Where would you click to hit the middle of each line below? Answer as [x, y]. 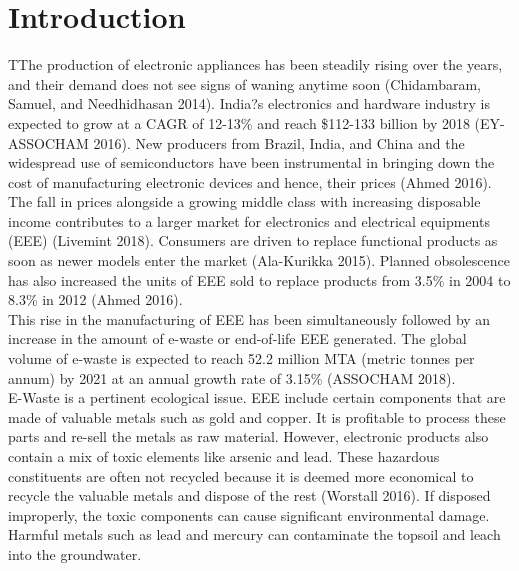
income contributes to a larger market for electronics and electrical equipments [249, 220]
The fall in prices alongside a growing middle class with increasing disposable [244, 201]
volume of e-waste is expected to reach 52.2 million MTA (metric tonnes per [241, 358]
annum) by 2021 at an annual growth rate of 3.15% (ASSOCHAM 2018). [232, 377]
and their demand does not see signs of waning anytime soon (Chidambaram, [244, 83]
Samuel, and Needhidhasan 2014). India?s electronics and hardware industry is [249, 103]
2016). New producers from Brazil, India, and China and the [279, 142]
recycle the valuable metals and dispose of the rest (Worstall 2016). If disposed [249, 495]
